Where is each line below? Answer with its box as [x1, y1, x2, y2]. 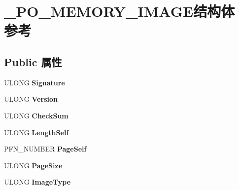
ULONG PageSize [4, 160, 63, 170]
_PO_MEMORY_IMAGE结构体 [4, 1, 235, 21]
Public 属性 [4, 54, 62, 69]
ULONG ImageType [4, 177, 71, 187]
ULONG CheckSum [4, 110, 68, 120]
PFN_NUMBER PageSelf [4, 144, 87, 154]
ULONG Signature [4, 77, 65, 87]
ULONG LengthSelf [4, 127, 69, 137]
